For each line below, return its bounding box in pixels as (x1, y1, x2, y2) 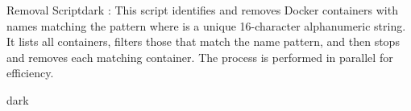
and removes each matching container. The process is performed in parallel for (6, 48, 393, 65)
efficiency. (6, 64, 54, 81)
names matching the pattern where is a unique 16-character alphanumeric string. (6, 17, 406, 34)
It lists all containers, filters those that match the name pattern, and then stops (6, 33, 400, 50)
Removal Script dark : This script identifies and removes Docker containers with (6, 2, 398, 18)
